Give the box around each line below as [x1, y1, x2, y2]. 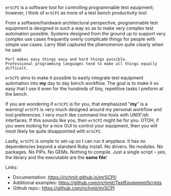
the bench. [5, 91, 28, 97]
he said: [5, 47, 22, 53]
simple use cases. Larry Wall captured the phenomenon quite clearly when [5, 41, 164, 48]
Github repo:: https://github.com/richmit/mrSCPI [12, 185, 115, 191]
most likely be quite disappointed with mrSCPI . [5, 128, 102, 134]
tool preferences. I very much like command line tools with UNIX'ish [5, 112, 149, 118]
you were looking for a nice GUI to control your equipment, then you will [5, 123, 158, 128]
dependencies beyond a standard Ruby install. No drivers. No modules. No [5, 143, 163, 149]
